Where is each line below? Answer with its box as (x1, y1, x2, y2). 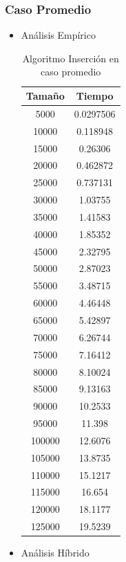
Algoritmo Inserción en (22, 51, 119, 65)
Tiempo (76, 89, 114, 102)
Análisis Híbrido (21, 545, 90, 560)
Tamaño (25, 89, 65, 102)
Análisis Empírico (21, 28, 96, 42)
